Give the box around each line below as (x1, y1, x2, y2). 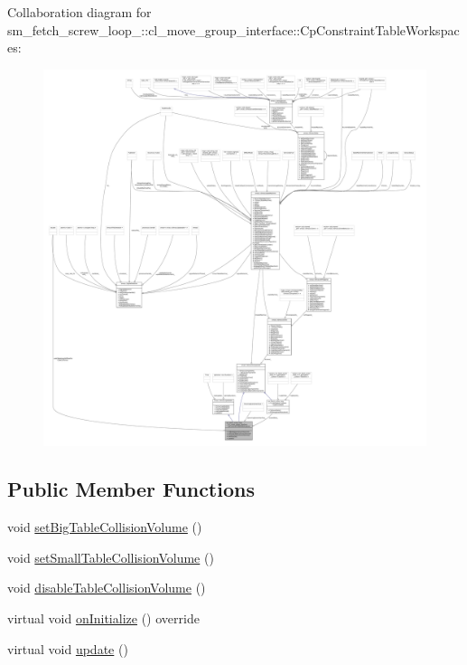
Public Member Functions (7, 475, 255, 503)
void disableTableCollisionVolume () (7, 578, 206, 597)
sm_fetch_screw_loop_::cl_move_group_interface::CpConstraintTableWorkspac (7, 20, 460, 39)
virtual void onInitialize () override (7, 609, 200, 628)
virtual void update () (7, 639, 128, 658)
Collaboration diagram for (7, 3, 152, 21)
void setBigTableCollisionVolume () (7, 518, 202, 537)
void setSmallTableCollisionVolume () (7, 547, 214, 566)
